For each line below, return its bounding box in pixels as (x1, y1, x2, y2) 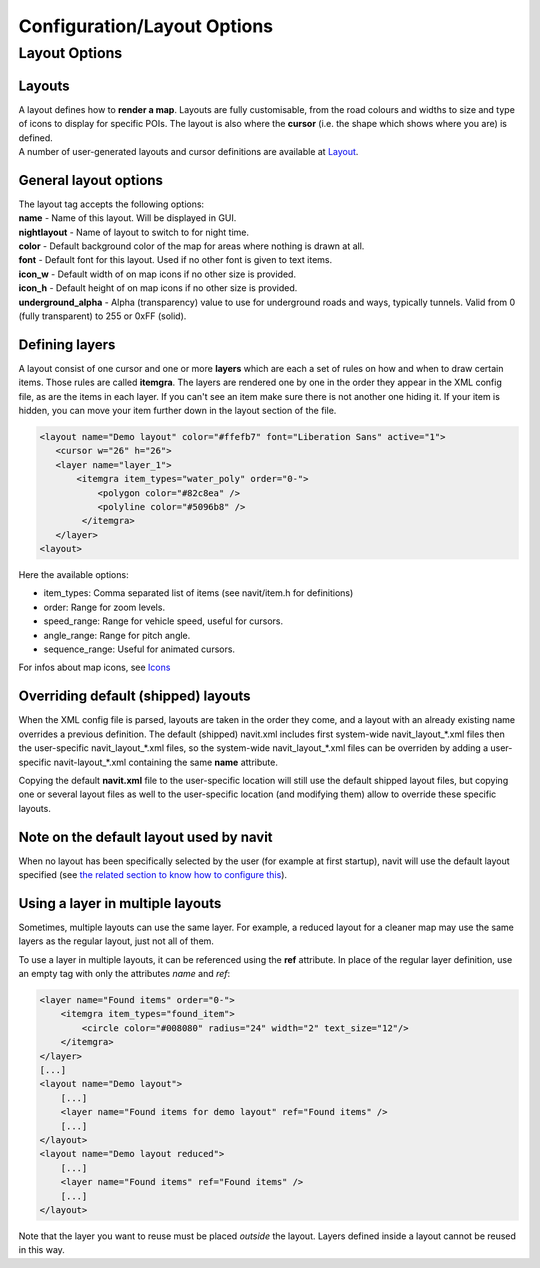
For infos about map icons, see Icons (18, 661, 171, 674)
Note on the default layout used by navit (18, 828, 274, 845)
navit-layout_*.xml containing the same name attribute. (53, 756, 279, 768)
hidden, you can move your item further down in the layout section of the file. (18, 405, 337, 416)
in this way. (18, 1244, 65, 1256)
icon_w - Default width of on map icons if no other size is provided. (18, 268, 297, 280)
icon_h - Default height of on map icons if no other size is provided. (18, 282, 298, 294)
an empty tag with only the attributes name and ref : (18, 968, 231, 980)
